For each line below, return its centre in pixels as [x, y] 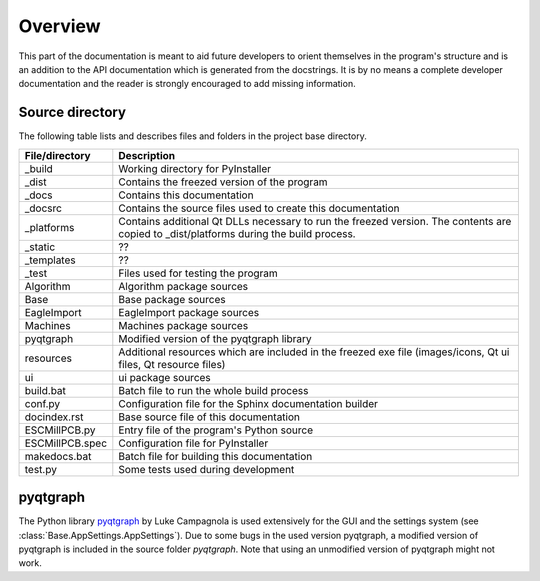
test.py [40, 469]
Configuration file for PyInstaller [193, 443]
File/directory [57, 155]
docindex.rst [54, 417]
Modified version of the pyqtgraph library [215, 338]
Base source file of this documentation [209, 417]
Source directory [72, 112]
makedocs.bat [58, 456]
